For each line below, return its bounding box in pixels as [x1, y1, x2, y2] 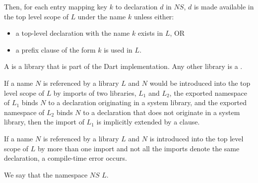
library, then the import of [4, 117, 84, 127]
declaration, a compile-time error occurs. [4, 153, 127, 163]
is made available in [193, 1, 254, 11]
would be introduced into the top [149, 77, 251, 88]
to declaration [115, 1, 158, 11]
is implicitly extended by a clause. [96, 117, 200, 127]
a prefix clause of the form [15, 44, 96, 55]
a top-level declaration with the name [15, 28, 130, 38]
